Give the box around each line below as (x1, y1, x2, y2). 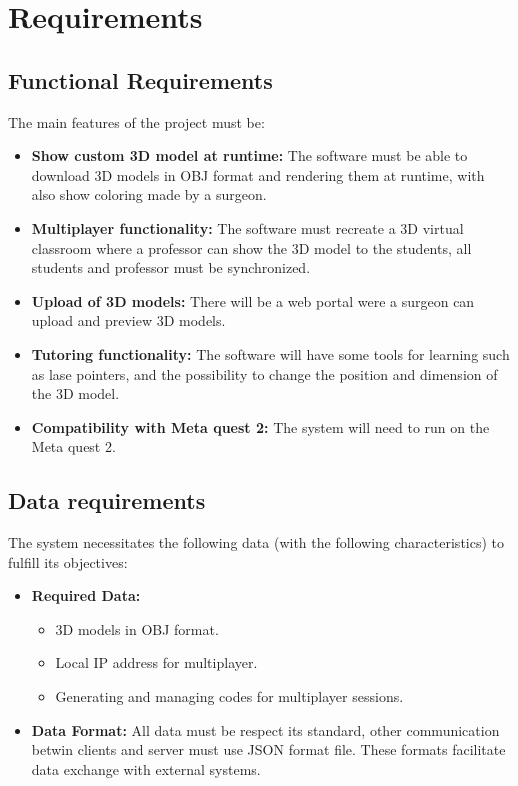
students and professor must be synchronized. (31, 257, 311, 278)
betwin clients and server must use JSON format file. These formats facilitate (31, 739, 506, 760)
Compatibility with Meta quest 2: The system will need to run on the (31, 416, 490, 437)
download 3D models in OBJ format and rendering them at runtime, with (31, 164, 485, 185)
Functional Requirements (8, 64, 273, 95)
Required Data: (31, 585, 141, 606)
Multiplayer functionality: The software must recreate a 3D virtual (31, 217, 464, 238)
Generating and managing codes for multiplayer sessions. (55, 686, 404, 707)
